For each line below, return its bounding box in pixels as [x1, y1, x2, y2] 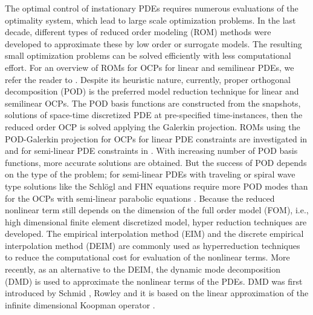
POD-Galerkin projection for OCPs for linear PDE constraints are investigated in [5, 132, 308, 145]
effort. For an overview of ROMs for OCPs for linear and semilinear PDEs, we [5, 61, 294, 73]
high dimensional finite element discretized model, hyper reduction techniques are [5, 215, 307, 228]
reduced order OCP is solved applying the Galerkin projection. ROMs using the [5, 120, 300, 133]
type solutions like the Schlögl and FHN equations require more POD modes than [5, 179, 308, 192]
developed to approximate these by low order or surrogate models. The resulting [5, 37, 302, 50]
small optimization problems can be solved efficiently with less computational [5, 49, 291, 62]
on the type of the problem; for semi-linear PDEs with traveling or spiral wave [5, 168, 295, 181]
